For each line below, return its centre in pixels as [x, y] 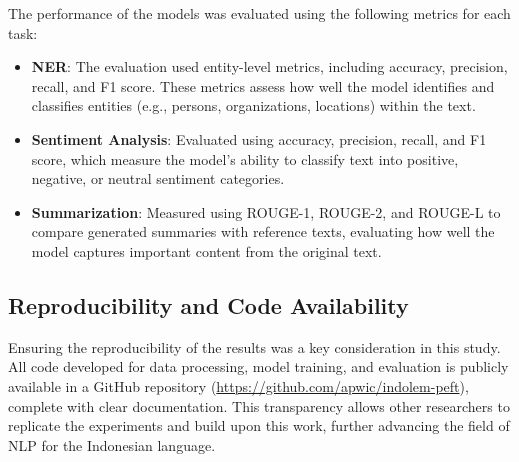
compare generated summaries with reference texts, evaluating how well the [263, 231]
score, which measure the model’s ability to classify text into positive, [245, 158]
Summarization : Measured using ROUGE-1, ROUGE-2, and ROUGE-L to [266, 211]
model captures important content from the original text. [206, 250]
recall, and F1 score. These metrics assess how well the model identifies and [263, 85]
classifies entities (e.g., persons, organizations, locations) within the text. [253, 105]
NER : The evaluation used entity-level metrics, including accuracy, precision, [269, 66]
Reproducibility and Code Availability [208, 304]
